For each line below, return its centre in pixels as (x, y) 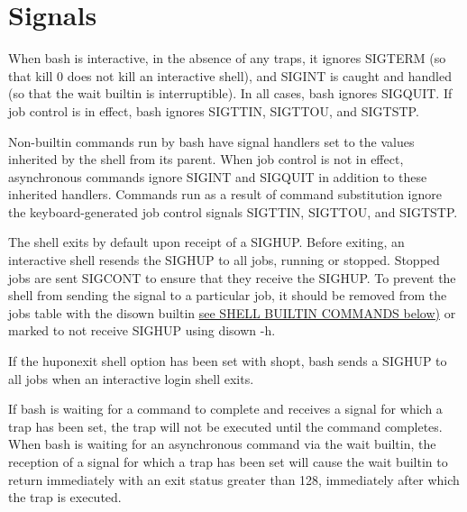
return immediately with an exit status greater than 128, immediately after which (234, 479)
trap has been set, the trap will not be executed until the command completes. (225, 426)
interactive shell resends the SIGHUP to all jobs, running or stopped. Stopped (224, 260)
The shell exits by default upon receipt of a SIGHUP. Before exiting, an (206, 242)
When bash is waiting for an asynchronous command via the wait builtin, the (222, 444)
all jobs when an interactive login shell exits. (131, 378)
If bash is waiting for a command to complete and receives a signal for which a (225, 409)
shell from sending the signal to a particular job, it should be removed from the (228, 295)
